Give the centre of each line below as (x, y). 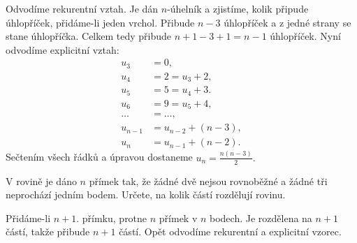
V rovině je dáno (41, 181)
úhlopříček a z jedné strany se (287, 22)
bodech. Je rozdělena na (261, 218)
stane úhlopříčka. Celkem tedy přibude (89, 36)
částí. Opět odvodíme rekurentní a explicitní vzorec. (230, 231)
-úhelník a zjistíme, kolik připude (238, 8)
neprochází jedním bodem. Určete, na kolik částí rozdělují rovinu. (146, 194)
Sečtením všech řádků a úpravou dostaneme (99, 157)
